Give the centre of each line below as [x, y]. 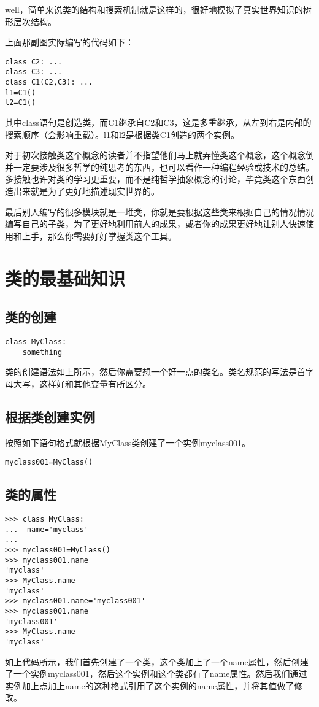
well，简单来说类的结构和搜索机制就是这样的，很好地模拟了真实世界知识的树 [158, 9]
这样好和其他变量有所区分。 [95, 383]
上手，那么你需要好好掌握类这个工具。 [99, 235]
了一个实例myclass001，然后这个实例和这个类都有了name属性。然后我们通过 [156, 674]
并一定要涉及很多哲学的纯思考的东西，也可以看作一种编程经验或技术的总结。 [159, 167]
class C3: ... [34, 72]
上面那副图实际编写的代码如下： [69, 42]
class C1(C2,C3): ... [49, 83]
